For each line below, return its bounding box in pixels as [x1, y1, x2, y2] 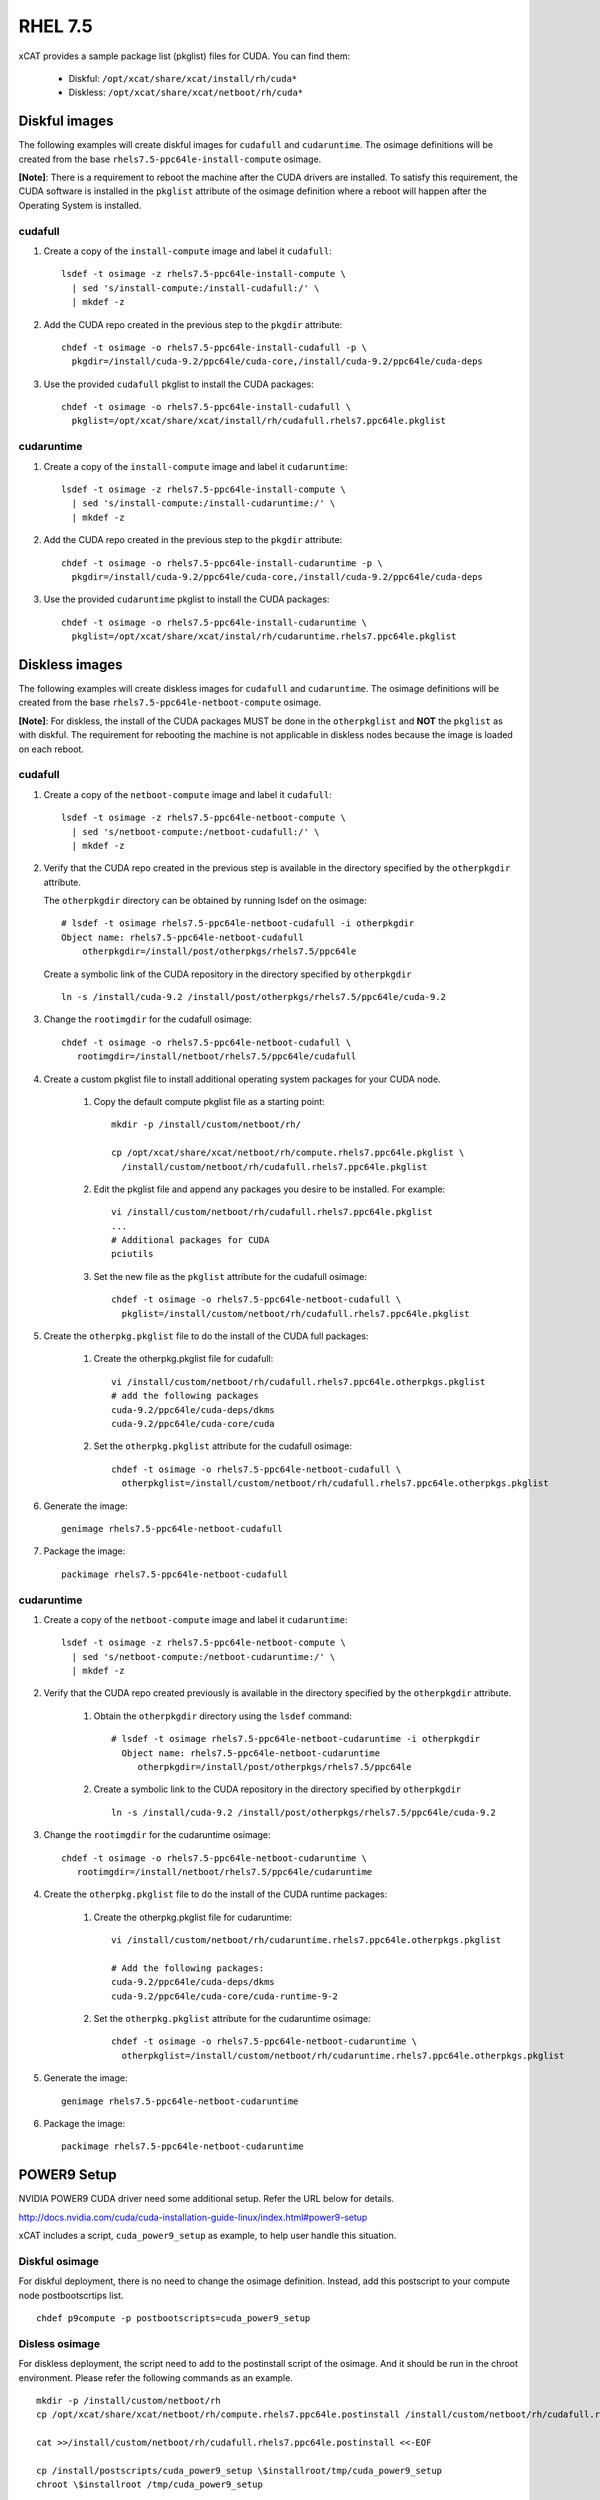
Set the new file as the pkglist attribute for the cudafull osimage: [93, 1270, 367, 1282]
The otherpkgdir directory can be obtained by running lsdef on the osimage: [43, 895, 367, 907]
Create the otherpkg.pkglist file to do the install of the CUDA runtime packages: [43, 1888, 388, 1900]
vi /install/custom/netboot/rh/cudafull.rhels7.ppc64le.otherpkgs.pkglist [111, 1376, 486, 1387]
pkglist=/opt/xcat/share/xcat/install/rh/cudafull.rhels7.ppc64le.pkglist [71, 415, 447, 427]
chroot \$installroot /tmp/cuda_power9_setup [36, 2479, 264, 2490]
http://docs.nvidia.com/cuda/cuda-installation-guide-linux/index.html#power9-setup [18, 2211, 368, 2223]
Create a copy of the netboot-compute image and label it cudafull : [43, 788, 332, 800]
